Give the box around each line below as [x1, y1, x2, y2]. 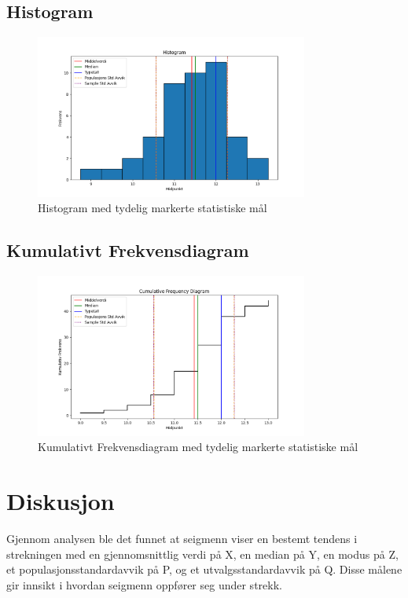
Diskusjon [6, 484, 115, 516]
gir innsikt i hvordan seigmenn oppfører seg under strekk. [6, 576, 282, 592]
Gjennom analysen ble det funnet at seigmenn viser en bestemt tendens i [6, 530, 358, 546]
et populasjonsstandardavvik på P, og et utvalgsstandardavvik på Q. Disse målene [6, 561, 402, 578]
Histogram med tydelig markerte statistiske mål [38, 200, 267, 216]
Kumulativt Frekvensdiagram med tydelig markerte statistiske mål [38, 438, 358, 455]
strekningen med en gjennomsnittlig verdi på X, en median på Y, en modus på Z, [6, 545, 399, 562]
